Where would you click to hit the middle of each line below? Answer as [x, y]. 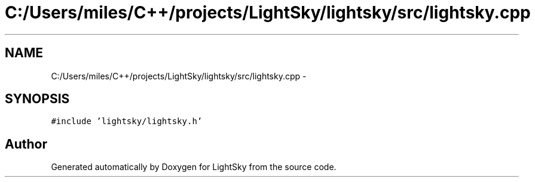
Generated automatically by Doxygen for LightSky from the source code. [194, 167]
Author [26, 144]
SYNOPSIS [37, 99]
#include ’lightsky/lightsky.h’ [127, 121]
